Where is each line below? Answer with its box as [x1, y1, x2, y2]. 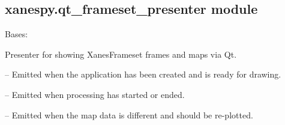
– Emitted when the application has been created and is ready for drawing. [5, 68, 281, 81]
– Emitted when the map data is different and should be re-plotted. [5, 108, 253, 121]
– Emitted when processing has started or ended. [5, 88, 185, 100]
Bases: [5, 28, 28, 40]
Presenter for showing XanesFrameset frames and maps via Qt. [5, 47, 237, 60]
